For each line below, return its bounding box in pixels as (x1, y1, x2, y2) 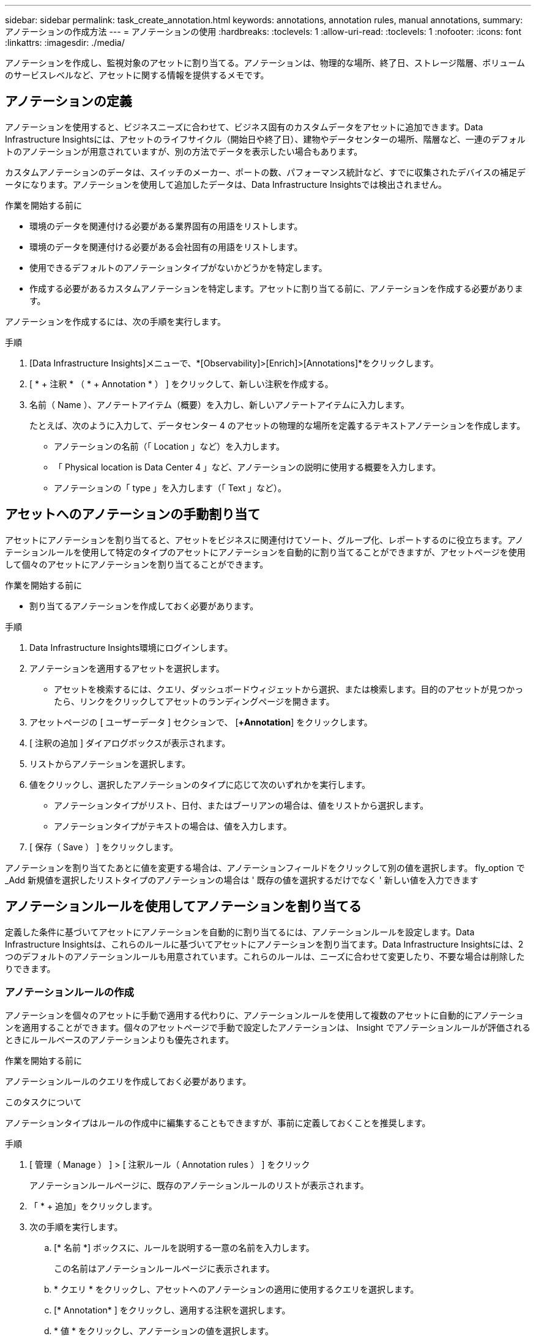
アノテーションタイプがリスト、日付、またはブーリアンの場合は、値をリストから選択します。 (54, 800, 429, 811)
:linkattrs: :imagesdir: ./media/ (5, 37, 125, 48)
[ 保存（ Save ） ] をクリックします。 (29, 841, 178, 852)
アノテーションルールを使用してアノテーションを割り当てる (5, 899, 362, 915)
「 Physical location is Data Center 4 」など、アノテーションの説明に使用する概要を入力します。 (54, 461, 441, 472)
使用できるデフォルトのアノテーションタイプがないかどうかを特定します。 (29, 262, 327, 273)
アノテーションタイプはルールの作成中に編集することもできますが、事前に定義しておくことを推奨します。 (5, 1118, 431, 1129)
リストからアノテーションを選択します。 (29, 758, 191, 769)
